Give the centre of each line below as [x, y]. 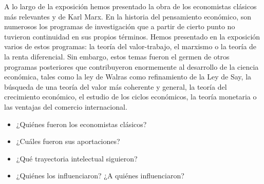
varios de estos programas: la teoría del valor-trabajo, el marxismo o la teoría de [130, 46]
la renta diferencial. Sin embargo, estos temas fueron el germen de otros [117, 56]
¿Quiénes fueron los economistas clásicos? [81, 124]
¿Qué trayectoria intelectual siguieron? [77, 158]
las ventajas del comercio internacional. [66, 106]
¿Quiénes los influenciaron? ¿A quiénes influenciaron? [100, 176]
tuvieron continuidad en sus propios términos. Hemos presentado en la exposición [132, 36]
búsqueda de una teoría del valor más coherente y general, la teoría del [116, 86]
